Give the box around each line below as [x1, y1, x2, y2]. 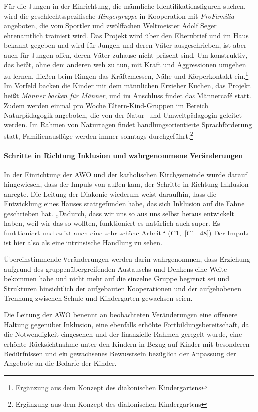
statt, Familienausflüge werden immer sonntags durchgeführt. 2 [4, 129, 193, 141]
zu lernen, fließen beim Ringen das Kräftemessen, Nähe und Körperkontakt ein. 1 [4, 69, 249, 81]
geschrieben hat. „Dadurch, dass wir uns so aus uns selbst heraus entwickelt [4, 208, 234, 218]
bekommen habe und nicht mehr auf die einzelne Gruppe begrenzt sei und [4, 273, 230, 284]
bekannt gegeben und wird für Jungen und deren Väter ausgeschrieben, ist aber [4, 40, 247, 50]
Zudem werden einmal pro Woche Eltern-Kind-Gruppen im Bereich [4, 100, 209, 110]
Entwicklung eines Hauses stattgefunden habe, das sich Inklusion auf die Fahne [4, 198, 245, 209]
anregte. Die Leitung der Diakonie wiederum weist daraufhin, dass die [4, 188, 216, 199]
